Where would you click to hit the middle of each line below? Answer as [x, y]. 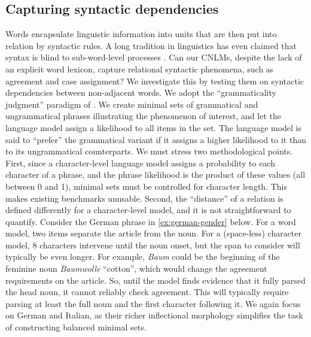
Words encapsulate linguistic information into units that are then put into [141, 34]
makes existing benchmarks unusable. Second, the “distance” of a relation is [144, 198]
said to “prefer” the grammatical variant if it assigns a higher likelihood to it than [156, 139]
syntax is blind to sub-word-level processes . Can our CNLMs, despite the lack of [154, 57]
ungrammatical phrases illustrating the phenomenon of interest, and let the [143, 116]
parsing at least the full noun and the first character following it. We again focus [153, 303]
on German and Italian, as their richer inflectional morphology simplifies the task [154, 315]
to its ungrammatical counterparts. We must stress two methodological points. [149, 151]
